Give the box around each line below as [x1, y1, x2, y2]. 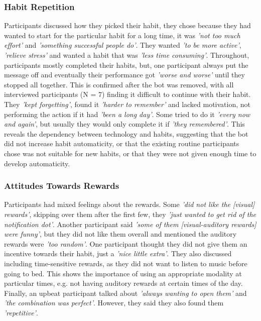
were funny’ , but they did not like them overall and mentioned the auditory [4, 229, 237, 239]
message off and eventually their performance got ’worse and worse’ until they [4, 69, 245, 80]
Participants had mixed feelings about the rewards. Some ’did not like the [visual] [4, 199, 255, 209]
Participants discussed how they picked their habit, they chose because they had [4, 20, 251, 31]
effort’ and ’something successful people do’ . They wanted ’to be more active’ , [4, 40, 241, 50]
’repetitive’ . [4, 307, 38, 317]
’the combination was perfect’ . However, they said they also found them [4, 297, 224, 308]
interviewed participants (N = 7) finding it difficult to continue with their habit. [4, 89, 251, 99]
